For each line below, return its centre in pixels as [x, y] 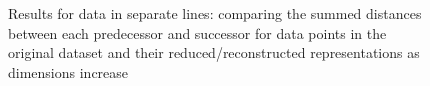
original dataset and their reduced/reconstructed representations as [214, 52]
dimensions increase [68, 71]
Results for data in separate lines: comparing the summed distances [215, 13]
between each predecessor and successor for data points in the [197, 32]
